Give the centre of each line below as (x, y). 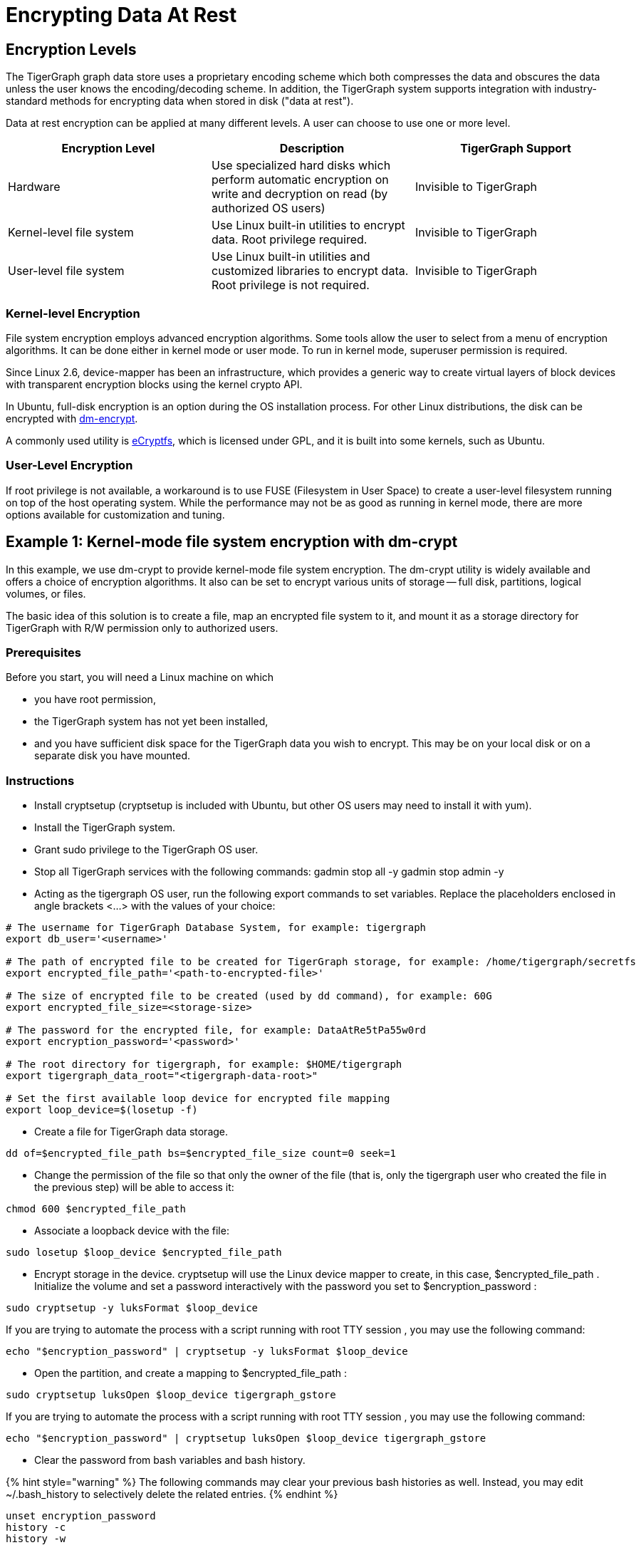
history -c (36, 1528)
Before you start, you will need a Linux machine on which (140, 677)
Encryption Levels (71, 49)
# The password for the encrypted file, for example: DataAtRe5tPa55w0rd (216, 1030)
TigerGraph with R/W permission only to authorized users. (142, 628)
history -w (36, 1539)
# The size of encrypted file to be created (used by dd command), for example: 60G (249, 996)
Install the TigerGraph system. (105, 828)
